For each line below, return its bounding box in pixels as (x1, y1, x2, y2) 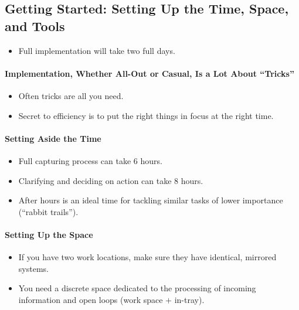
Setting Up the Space (5, 228, 93, 240)
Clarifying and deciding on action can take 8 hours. (18, 174, 203, 186)
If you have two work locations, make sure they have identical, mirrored (18, 251, 277, 263)
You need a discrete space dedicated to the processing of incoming (18, 282, 256, 294)
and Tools (5, 16, 65, 35)
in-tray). (174, 293, 205, 305)
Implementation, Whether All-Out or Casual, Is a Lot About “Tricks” (5, 67, 294, 79)
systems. (18, 262, 49, 274)
